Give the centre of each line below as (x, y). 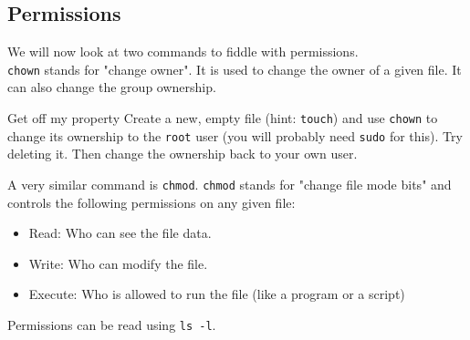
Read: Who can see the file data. (120, 233)
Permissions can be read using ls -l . (112, 324)
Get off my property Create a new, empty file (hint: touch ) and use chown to (223, 118)
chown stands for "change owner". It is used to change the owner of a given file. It (235, 69)
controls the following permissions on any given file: (151, 202)
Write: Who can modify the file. (118, 263)
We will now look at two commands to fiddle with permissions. (183, 52)
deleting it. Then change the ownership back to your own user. (183, 154)
